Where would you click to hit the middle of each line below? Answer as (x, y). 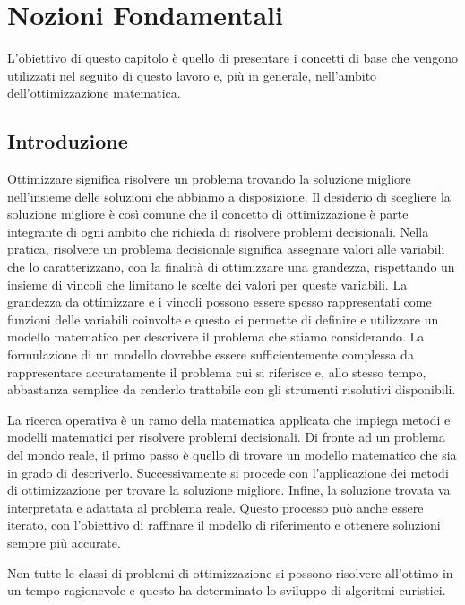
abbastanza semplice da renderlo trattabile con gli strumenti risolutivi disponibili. (232, 389)
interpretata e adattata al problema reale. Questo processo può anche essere (215, 507)
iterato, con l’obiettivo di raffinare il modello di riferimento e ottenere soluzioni (224, 525)
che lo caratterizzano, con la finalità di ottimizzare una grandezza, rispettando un (231, 267)
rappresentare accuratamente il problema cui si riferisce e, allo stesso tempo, (217, 372)
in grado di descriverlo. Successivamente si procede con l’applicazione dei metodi (228, 472)
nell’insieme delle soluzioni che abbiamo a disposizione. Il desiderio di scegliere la (229, 196)
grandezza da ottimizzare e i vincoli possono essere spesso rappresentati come (220, 302)
